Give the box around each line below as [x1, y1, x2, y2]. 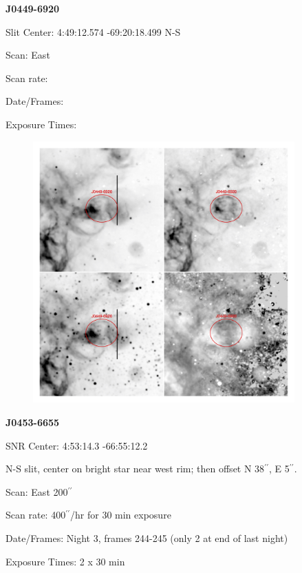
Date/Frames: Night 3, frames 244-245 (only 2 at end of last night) [6, 530, 288, 545]
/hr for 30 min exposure [70, 507, 171, 522]
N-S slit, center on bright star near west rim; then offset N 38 [6, 461, 265, 476]
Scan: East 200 [6, 484, 68, 499]
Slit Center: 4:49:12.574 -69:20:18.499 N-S [6, 24, 181, 39]
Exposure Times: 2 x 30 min [6, 554, 125, 568]
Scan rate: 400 [6, 507, 66, 522]
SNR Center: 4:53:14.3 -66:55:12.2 [6, 438, 148, 452]
